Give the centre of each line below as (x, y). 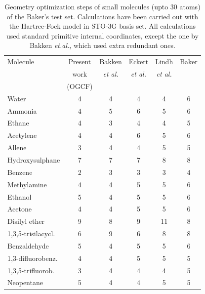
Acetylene (22, 135)
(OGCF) (80, 86)
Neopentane (25, 282)
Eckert (139, 62)
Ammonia (22, 110)
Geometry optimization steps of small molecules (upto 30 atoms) (102, 6)
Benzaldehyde (28, 245)
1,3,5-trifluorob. (31, 270)
